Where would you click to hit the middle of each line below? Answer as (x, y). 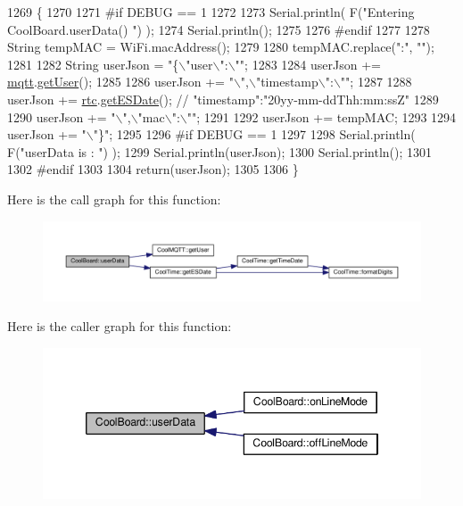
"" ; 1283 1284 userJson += (308, 64)
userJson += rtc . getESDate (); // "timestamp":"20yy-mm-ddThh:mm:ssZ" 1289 (223, 99)
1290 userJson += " (62, 116)
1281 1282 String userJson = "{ (93, 64)
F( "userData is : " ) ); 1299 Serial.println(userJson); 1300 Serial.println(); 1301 (220, 151)
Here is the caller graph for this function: (120, 326)
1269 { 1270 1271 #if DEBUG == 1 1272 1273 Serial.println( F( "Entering (211, 12)
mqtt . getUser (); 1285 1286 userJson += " (120, 82)
